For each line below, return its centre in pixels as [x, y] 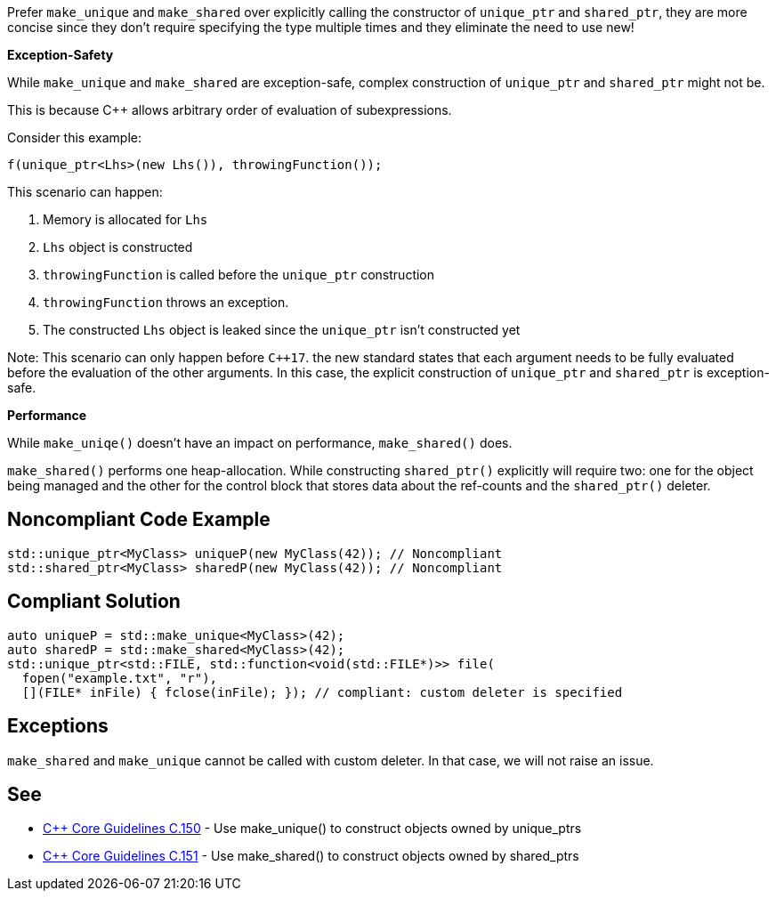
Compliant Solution [94, 602]
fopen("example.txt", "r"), [120, 678]
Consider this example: [74, 138]
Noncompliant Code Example [139, 520]
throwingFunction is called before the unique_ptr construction [239, 275]
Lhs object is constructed [118, 247]
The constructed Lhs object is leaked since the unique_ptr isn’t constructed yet [282, 330]
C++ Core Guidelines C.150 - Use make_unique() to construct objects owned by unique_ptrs [312, 829]
